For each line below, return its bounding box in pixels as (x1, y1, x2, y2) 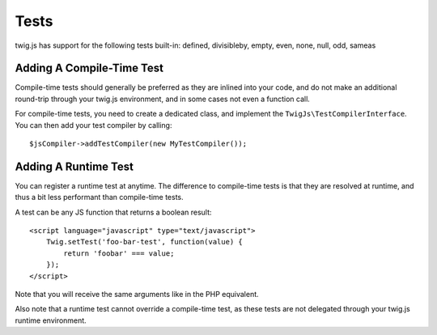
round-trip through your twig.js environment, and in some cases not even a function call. (15, 94, 311, 104)
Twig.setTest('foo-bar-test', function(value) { (45, 237, 243, 247)
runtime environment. (15, 316, 87, 325)
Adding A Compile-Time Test (15, 61, 163, 75)
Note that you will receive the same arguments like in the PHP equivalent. (15, 290, 259, 299)
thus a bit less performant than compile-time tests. (15, 193, 184, 202)
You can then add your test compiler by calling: (15, 120, 172, 129)
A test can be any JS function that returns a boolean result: (15, 207, 212, 217)
